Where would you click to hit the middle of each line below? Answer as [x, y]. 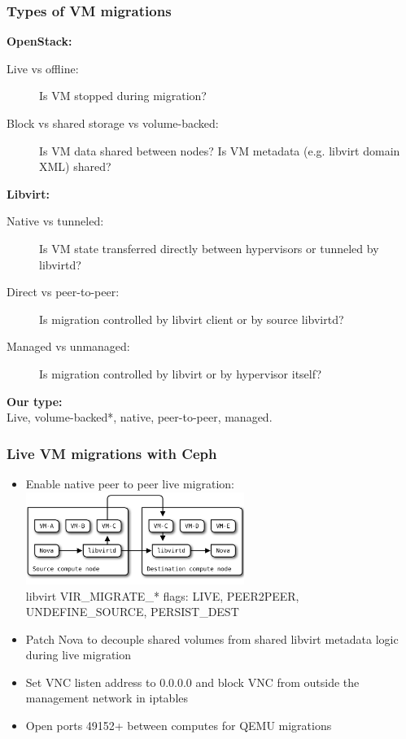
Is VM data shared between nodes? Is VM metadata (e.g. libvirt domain [220, 150]
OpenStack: [39, 41]
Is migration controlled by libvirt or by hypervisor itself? [181, 373]
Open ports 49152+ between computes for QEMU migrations [179, 726]
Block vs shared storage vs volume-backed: [113, 123]
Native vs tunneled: [55, 221]
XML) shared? [75, 166]
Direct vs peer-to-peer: [63, 292]
